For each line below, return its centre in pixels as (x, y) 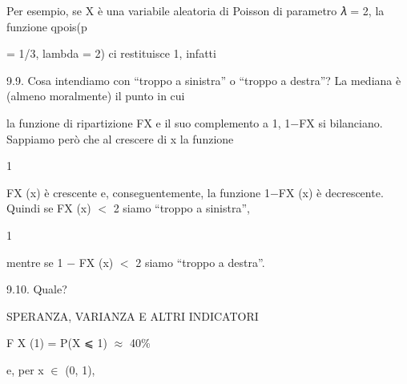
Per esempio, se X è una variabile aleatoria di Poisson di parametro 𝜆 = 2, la (195, 10)
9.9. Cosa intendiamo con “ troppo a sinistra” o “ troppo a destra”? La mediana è (204, 80)
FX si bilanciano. (341, 122)
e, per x (25, 369)
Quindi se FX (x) (49, 208)
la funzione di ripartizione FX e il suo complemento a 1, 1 (149, 122)
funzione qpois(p (47, 26)
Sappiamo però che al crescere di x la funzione (120, 138)
